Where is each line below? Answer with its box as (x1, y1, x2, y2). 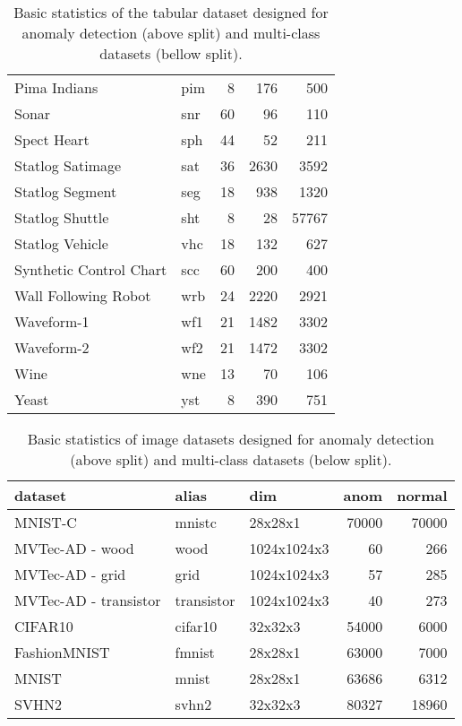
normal (397, 485, 448, 506)
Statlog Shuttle (14, 207, 109, 228)
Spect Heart (14, 129, 90, 150)
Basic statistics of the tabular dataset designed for (13, 2, 329, 22)
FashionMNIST (14, 642, 110, 662)
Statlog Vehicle (14, 233, 108, 254)
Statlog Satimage (14, 155, 122, 176)
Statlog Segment (14, 181, 117, 202)
